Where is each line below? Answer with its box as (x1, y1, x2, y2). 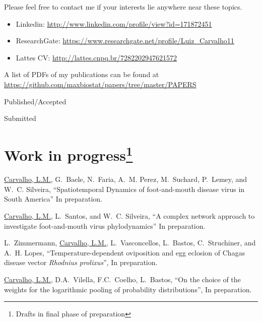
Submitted (4, 113, 36, 123)
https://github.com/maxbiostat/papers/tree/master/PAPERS (4, 79, 196, 89)
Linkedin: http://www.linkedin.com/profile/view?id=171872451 (16, 18, 212, 29)
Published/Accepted (4, 96, 67, 106)
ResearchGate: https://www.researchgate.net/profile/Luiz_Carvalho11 (16, 35, 234, 46)
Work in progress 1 (4, 142, 133, 165)
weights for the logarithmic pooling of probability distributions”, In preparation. (4, 284, 252, 294)
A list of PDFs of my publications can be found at (4, 69, 159, 80)
